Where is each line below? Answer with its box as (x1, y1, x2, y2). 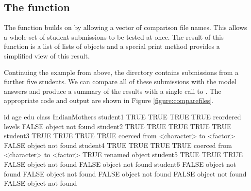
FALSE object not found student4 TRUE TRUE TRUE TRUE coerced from (4, 140, 232, 150)
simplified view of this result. (4, 50, 90, 60)
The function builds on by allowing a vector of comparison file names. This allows (4, 22, 247, 32)
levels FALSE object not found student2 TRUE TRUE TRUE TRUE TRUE (4, 121, 232, 131)
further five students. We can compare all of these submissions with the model (4, 76, 236, 87)
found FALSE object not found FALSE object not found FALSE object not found (4, 168, 247, 178)
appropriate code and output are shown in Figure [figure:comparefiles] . (4, 95, 214, 105)
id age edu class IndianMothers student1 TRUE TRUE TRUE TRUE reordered (4, 111, 241, 121)
